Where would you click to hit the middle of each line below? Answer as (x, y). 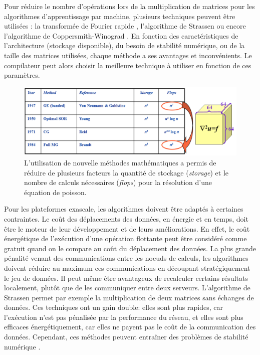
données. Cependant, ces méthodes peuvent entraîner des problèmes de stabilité (126, 337)
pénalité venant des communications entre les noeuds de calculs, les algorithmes (126, 258)
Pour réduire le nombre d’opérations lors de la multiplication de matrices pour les (129, 6)
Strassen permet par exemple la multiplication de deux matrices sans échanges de (129, 297)
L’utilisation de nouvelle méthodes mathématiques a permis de (120, 162)
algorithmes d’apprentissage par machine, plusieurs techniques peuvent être (120, 16)
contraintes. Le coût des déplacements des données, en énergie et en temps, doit (126, 218)
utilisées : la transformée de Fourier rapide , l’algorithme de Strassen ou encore (125, 26)
